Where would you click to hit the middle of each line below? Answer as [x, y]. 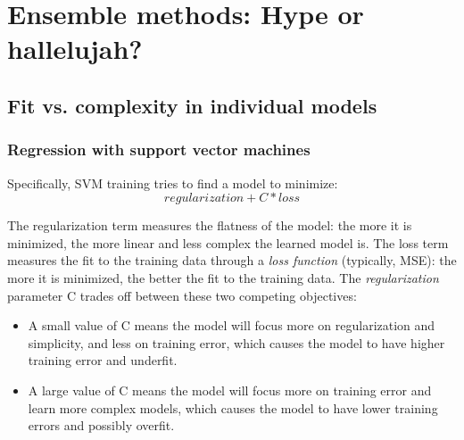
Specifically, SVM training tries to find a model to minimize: [173, 183]
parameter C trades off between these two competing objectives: [182, 295]
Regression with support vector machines [159, 149]
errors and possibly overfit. [101, 425]
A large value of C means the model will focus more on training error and [230, 390]
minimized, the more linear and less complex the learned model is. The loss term [228, 242]
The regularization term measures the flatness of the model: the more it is [210, 225]
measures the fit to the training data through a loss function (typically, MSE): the [232, 260]
